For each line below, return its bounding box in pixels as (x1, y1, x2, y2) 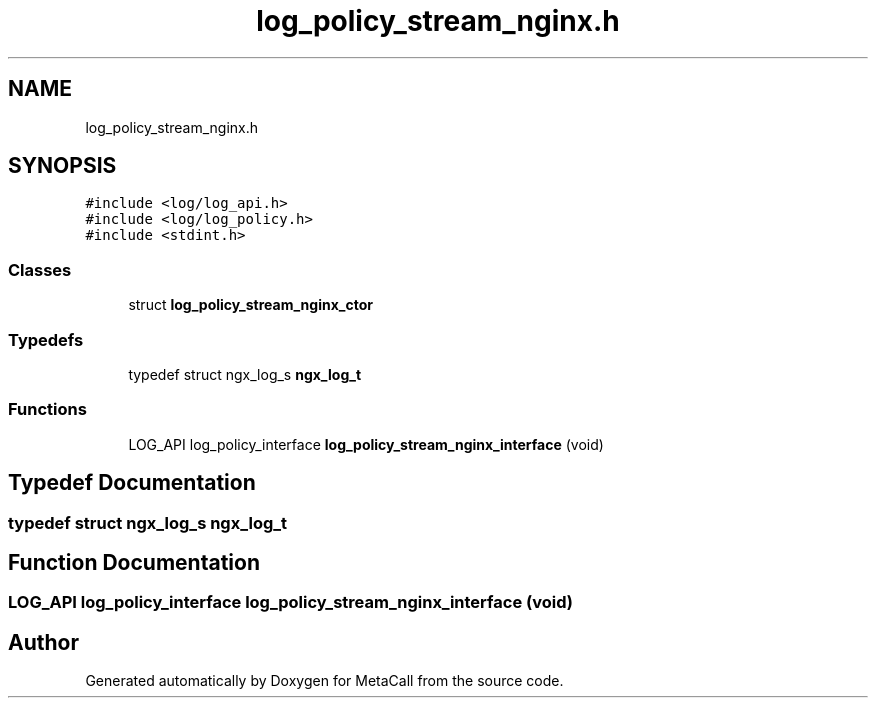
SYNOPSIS (8, 153, 117, 179)
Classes (8, 259, 72, 280)
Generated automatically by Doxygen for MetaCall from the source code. (85, 672, 564, 690)
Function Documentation (8, 549, 260, 575)
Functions (8, 399, 87, 420)
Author (8, 629, 79, 655)
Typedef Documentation (8, 470, 256, 496)
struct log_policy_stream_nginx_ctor (128, 296, 373, 314)
